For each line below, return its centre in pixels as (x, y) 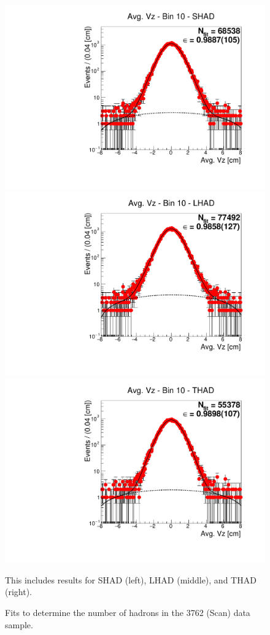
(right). (19, 592)
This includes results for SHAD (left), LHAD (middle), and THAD (131, 579)
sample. (19, 624)
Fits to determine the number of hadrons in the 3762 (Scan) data (128, 612)
